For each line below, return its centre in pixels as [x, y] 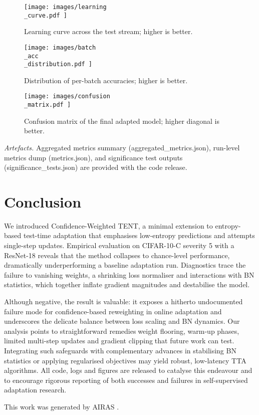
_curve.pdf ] [46, 15]
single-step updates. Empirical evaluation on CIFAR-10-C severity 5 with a [119, 245]
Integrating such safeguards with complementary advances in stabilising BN [120, 350]
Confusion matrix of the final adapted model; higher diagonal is [122, 121]
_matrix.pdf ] [48, 105]
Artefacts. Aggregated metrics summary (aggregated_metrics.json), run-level [122, 147]
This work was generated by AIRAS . [62, 406]
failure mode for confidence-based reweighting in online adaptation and [113, 311]
